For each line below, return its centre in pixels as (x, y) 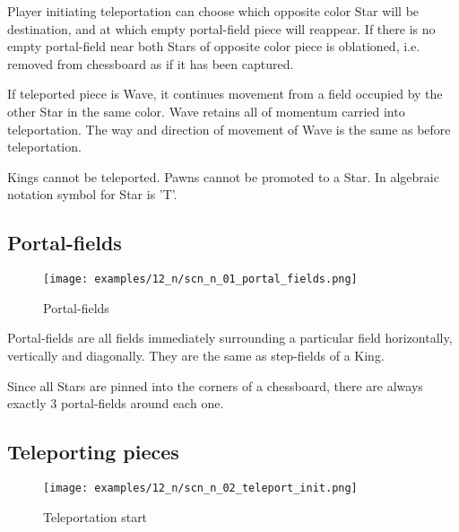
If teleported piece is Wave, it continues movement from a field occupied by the (225, 94)
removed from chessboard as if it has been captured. (151, 63)
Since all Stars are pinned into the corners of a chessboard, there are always (215, 385)
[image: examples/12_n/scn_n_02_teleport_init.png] (200, 488)
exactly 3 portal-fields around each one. (116, 403)
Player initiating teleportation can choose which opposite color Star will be (213, 11)
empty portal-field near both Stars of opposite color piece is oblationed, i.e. (214, 46)
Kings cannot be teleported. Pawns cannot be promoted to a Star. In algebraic (223, 176)
